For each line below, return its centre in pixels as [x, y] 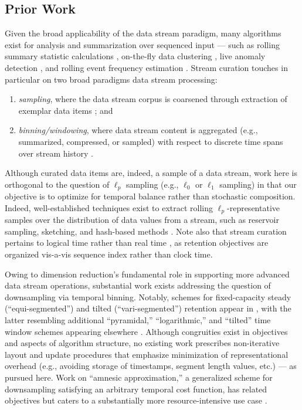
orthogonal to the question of [57, 184]
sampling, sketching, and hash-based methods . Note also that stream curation [146, 231]
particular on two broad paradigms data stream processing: [111, 79]
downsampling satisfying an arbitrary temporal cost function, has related [136, 389]
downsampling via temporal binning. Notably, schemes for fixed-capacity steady [148, 297]
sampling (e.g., [152, 184]
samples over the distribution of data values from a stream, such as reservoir [142, 220]
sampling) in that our [258, 184]
